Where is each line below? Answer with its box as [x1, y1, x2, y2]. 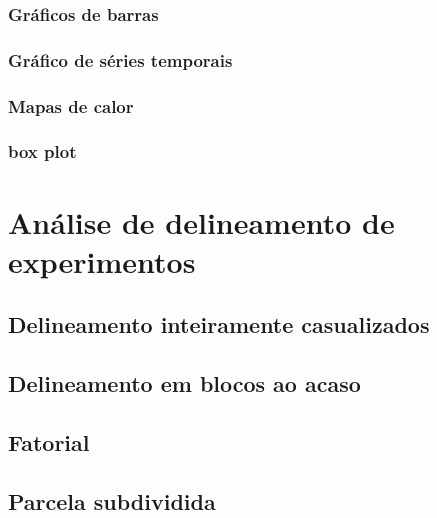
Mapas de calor [8, 93, 134, 118]
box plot [8, 139, 77, 164]
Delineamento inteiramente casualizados [8, 309, 430, 340]
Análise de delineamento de [8, 201, 395, 242]
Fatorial [8, 426, 90, 457]
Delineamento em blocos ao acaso [8, 368, 361, 399]
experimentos [8, 240, 196, 281]
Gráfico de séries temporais [8, 47, 233, 72]
